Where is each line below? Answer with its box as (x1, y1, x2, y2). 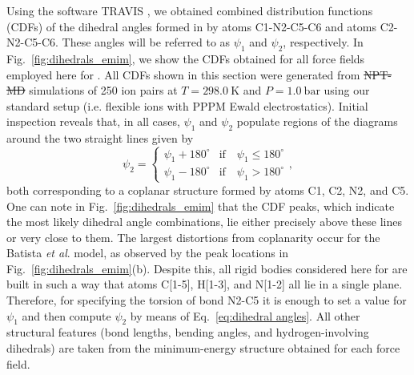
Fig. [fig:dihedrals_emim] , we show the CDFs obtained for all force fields (6, 50, 365, 67)
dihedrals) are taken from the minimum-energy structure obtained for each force (6, 340, 400, 357)
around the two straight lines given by (6, 130, 194, 147)
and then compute (22, 307, 111, 324)
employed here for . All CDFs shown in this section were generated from (6, 66, 360, 83)
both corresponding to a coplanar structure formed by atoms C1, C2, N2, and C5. (6, 181, 409, 198)
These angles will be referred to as (62, 34, 231, 50)
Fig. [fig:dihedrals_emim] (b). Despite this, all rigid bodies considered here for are (6, 260, 408, 276)
